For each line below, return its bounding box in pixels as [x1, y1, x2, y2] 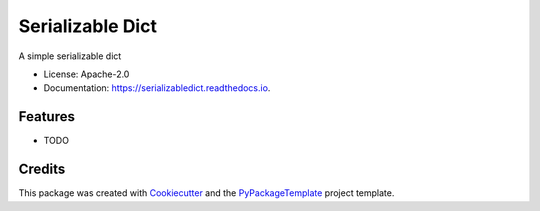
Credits [18, 161, 66, 178]
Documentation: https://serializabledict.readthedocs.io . [43, 82, 271, 94]
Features [18, 108, 75, 125]
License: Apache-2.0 [43, 68, 130, 80]
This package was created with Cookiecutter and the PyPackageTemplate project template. [18, 187, 395, 199]
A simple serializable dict [18, 50, 122, 62]
